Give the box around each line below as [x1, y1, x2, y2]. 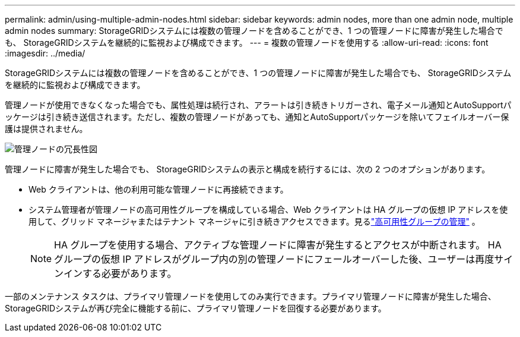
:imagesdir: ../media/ [5, 48, 85, 58]
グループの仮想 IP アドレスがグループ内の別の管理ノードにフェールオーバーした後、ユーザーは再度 [54, 253, 494, 265]
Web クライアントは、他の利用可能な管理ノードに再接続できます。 [28, 184, 288, 194]
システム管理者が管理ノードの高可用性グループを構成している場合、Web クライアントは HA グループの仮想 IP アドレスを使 [28, 204, 508, 215]
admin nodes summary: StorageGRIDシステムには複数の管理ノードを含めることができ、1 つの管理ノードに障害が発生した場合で [5, 26, 503, 36]
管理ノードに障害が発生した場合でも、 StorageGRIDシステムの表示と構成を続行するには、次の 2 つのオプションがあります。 [5, 164, 490, 174]
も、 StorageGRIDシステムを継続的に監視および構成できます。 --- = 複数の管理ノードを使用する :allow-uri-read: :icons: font [5, 37, 489, 48]
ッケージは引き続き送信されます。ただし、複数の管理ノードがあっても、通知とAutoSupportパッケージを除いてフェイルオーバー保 [5, 112, 509, 122]
